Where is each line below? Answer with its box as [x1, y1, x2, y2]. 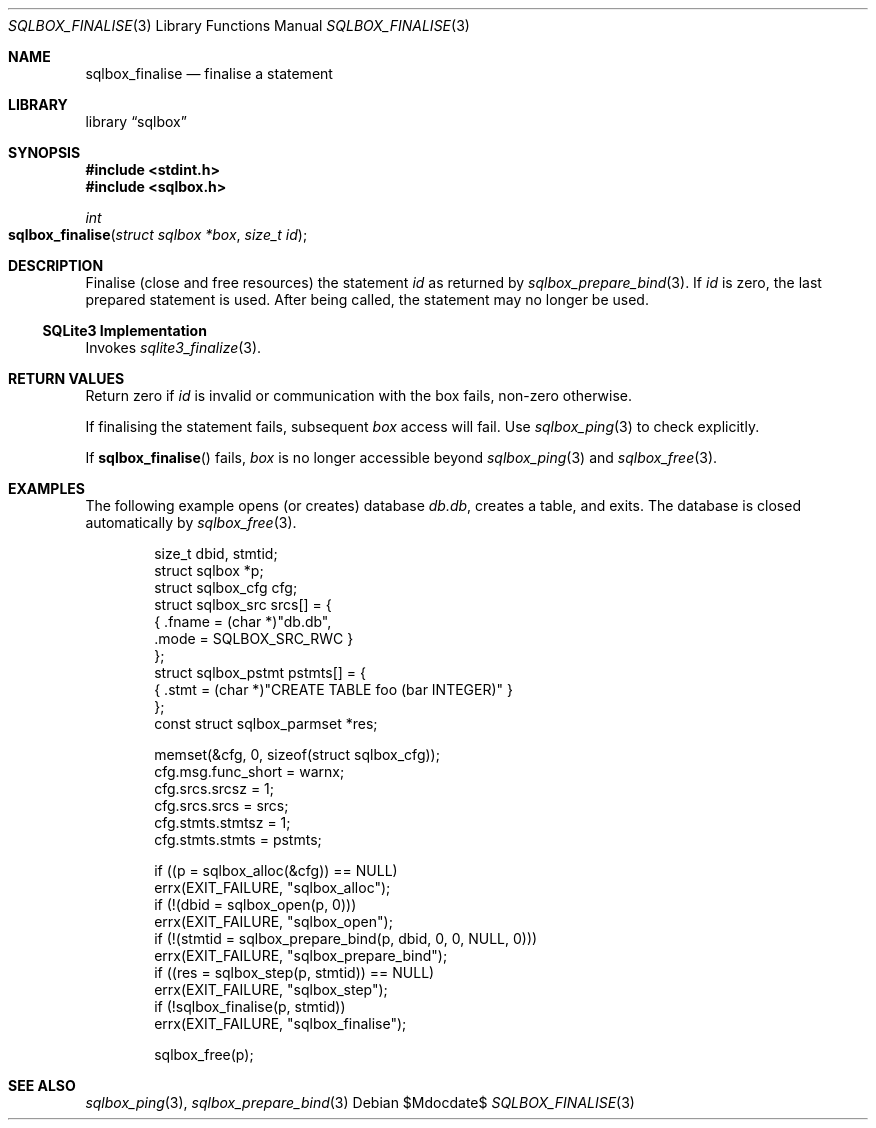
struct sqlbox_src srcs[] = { [154, 596, 332, 613]
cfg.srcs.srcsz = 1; [154, 780, 275, 797]
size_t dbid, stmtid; [154, 545, 278, 562]
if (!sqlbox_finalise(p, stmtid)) [154, 998, 346, 1015]
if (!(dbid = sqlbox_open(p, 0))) [154, 896, 357, 913]
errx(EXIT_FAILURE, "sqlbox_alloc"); [154, 879, 391, 896]
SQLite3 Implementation [42, 322, 207, 339]
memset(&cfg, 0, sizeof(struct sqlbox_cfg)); [154, 746, 440, 763]
